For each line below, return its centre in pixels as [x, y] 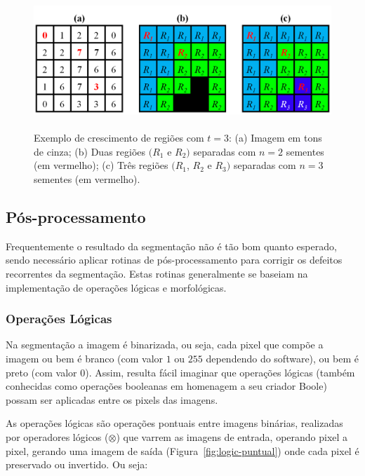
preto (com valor [41, 372]
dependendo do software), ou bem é [282, 359]
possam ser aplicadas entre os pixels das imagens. [112, 399]
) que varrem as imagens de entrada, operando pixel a [232, 436]
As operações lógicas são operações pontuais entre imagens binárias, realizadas [174, 423]
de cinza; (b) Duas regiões [90, 151]
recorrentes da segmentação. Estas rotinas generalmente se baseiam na [157, 274]
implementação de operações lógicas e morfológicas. [116, 287]
